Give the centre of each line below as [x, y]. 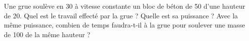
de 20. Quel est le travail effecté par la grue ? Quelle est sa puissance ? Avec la [121, 15]
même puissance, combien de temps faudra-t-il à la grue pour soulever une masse [124, 25]
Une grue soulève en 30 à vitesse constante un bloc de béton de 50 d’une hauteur [125, 6]
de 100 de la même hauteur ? [47, 34]
